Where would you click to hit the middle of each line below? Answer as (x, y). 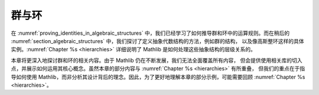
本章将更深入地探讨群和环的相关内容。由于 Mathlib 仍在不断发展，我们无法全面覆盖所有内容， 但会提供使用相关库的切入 (157, 60)
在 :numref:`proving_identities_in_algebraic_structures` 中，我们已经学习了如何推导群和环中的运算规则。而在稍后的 (150, 33)
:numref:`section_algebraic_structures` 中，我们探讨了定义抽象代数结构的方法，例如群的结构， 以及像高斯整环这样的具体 (157, 41)
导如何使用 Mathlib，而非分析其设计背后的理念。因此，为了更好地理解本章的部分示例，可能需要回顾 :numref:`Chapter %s (158, 77)
